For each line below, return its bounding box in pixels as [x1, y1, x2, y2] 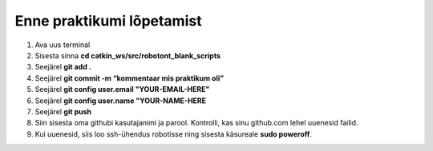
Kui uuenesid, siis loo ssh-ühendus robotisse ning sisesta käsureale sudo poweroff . [34, 129, 313, 139]
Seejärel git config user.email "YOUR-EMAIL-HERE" [34, 85, 210, 94]
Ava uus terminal [34, 40, 91, 50]
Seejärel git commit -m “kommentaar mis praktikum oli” [34, 73, 225, 83]
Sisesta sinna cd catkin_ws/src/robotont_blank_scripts [34, 50, 221, 60]
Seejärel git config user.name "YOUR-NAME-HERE [34, 96, 207, 105]
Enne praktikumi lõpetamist [14, 12, 202, 30]
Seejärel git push [34, 106, 92, 116]
